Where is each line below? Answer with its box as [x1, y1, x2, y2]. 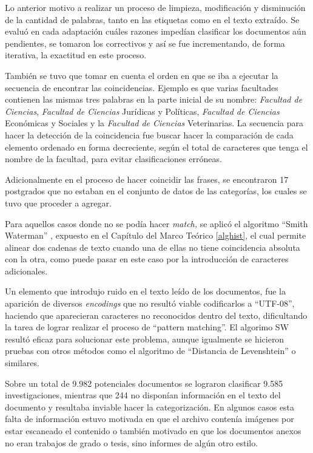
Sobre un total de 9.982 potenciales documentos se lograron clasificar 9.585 [5, 376, 283, 389]
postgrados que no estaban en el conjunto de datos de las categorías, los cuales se [5, 185, 307, 197]
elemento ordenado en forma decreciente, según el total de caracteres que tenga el [5, 140, 308, 153]
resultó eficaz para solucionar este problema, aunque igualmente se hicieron [5, 332, 284, 345]
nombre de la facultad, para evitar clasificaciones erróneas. [5, 152, 222, 165]
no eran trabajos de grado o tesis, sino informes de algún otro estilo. [5, 436, 258, 449]
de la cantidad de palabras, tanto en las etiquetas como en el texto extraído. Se [5, 13, 300, 26]
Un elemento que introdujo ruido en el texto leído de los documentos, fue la [5, 285, 286, 298]
